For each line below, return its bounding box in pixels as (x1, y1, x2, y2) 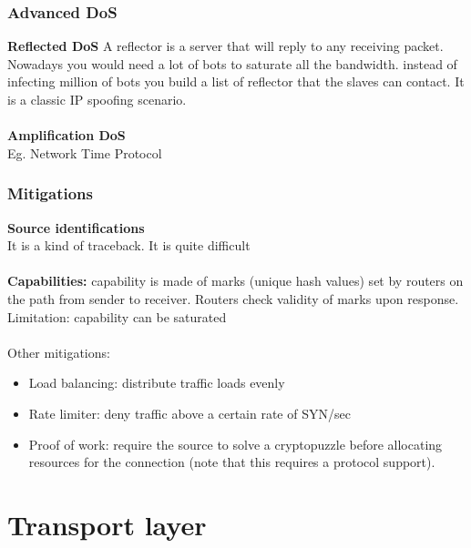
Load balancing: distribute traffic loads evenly (28, 373, 285, 392)
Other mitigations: (7, 342, 110, 361)
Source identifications (7, 218, 145, 237)
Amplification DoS (7, 126, 126, 145)
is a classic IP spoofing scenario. (7, 90, 187, 108)
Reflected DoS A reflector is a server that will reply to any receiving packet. (7, 36, 444, 56)
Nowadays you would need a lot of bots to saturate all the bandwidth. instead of (7, 54, 457, 73)
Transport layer (7, 505, 207, 543)
